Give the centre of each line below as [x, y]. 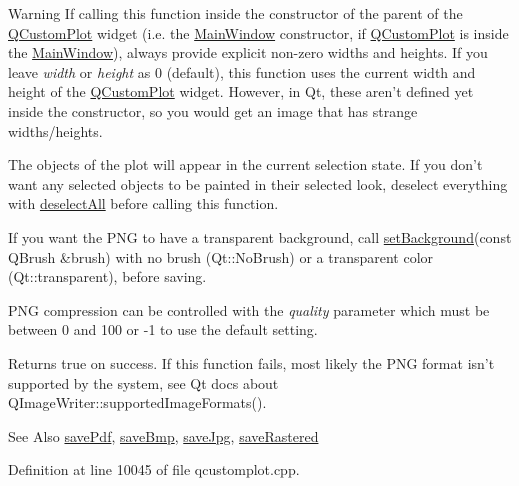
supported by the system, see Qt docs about [143, 382]
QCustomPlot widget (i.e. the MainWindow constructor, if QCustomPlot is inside [258, 32]
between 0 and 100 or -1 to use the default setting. [163, 329]
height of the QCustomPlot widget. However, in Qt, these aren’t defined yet [241, 91]
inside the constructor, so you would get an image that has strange [213, 110]
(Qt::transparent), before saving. [107, 276]
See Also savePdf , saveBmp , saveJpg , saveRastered [163, 435]
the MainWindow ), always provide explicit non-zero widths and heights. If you [248, 52]
